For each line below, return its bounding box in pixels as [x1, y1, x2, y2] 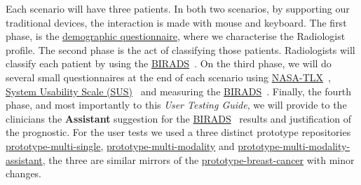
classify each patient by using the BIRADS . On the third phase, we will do [6, 56, 332, 71]
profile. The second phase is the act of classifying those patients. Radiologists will [6, 42, 355, 57]
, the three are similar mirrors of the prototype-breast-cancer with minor [42, 152, 355, 167]
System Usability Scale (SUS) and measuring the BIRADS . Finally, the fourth [6, 83, 352, 98]
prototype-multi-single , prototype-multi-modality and [6, 138, 235, 153]
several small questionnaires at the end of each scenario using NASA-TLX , [6, 69, 331, 84]
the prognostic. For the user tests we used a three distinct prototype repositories [6, 125, 351, 139]
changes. [6, 166, 42, 181]
